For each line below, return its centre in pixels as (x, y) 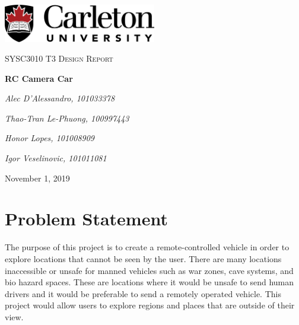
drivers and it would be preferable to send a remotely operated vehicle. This (143, 293)
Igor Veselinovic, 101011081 (56, 158)
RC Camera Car (39, 78)
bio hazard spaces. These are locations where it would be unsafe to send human (149, 282)
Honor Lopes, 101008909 (50, 138)
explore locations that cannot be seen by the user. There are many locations (143, 258)
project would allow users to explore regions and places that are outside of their (150, 305)
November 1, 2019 (37, 178)
